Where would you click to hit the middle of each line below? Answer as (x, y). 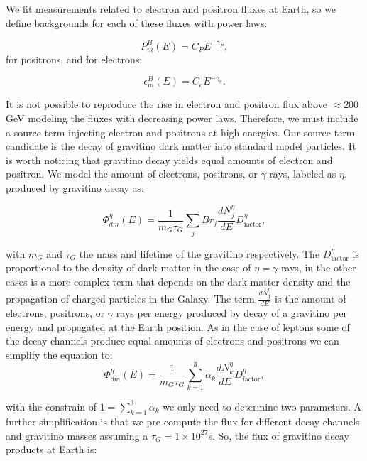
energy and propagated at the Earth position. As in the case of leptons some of (178, 326)
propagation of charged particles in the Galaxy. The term (130, 299)
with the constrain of (51, 406)
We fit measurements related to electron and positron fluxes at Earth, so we (171, 9)
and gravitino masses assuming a (77, 435)
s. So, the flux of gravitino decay (279, 435)
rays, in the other (318, 267)
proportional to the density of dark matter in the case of (128, 267)
